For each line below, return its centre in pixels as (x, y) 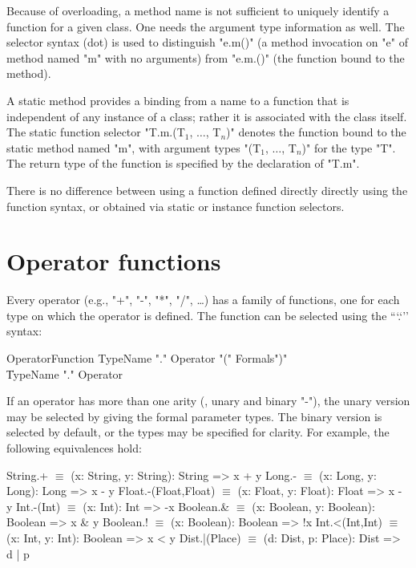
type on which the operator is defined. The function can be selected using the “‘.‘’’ (208, 315)
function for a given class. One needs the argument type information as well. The (206, 26)
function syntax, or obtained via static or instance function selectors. (176, 206)
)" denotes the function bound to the (316, 132)
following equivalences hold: (74, 448)
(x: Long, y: (348, 475)
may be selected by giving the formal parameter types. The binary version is (194, 416)
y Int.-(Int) (34, 506)
